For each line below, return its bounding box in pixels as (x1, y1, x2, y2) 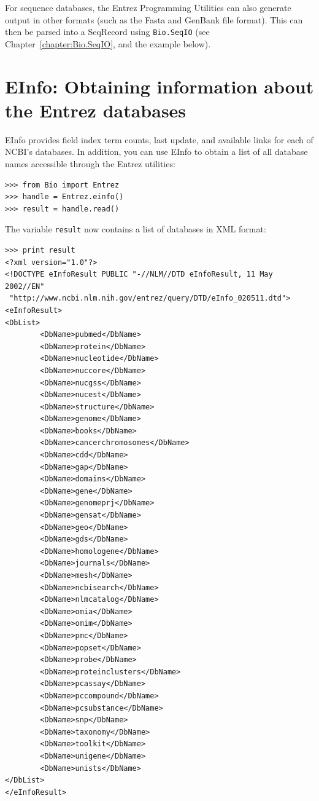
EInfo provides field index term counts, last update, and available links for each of (5, 133, 313, 146)
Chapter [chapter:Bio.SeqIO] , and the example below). (5, 37, 211, 50)
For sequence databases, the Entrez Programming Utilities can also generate (5, 1, 291, 14)
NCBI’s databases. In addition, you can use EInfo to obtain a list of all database (5, 145, 308, 158)
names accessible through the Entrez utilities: (5, 157, 175, 170)
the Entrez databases (5, 97, 186, 122)
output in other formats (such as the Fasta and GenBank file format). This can (5, 13, 303, 26)
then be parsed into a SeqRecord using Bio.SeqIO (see (5, 25, 210, 38)
